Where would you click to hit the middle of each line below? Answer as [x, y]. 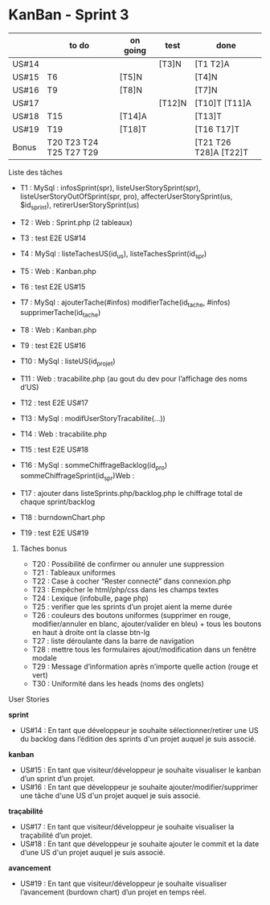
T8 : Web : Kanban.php [58, 330]
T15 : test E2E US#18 [54, 449]
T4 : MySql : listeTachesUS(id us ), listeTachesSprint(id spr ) [113, 254]
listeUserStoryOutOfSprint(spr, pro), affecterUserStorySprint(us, [126, 196]
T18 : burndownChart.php [63, 517]
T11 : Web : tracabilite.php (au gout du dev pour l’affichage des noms [133, 379]
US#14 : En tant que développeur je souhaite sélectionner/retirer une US [139, 730]
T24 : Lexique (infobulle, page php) [90, 598]
